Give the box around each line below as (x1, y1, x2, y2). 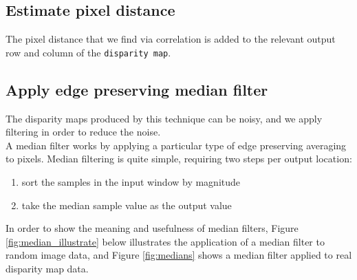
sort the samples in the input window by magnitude (21, 175, 241, 189)
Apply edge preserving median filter (6, 78, 268, 100)
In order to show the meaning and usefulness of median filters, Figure (6, 221, 299, 235)
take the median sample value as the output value (21, 197, 232, 212)
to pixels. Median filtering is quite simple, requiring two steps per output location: (6, 151, 352, 166)
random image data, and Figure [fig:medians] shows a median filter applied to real (6, 248, 352, 262)
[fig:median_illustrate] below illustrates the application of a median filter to (6, 234, 325, 248)
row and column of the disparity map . (6, 45, 171, 59)
